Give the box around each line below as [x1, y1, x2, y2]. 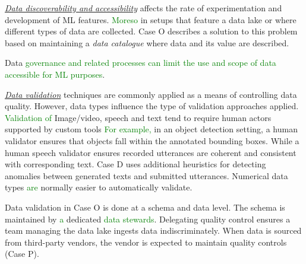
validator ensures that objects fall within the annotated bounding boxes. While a [5, 134, 299, 147]
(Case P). [5, 247, 39, 260]
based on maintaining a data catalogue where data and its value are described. [5, 36, 289, 49]
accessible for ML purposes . [5, 68, 105, 80]
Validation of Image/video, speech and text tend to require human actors [5, 111, 272, 123]
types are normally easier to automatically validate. [5, 181, 193, 193]
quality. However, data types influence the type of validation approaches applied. [5, 100, 299, 112]
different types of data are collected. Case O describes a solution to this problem [5, 25, 298, 37]
